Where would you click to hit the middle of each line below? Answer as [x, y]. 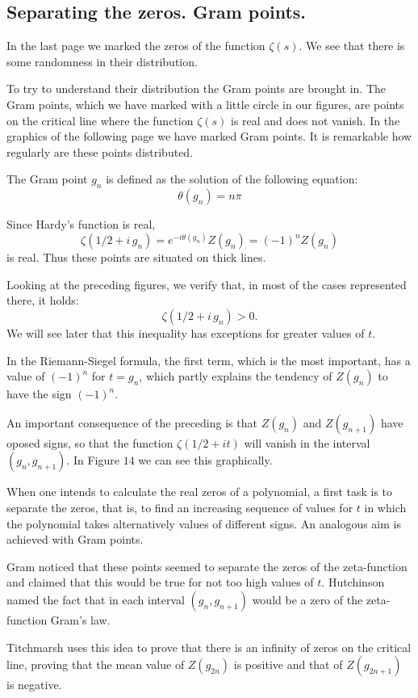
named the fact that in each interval [96, 599]
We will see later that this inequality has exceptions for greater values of [186, 333]
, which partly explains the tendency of [236, 376]
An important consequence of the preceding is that [132, 422]
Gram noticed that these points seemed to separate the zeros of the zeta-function [207, 566]
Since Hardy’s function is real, [81, 224]
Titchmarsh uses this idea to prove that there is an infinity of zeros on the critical [209, 647]
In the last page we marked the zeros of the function [136, 46]
